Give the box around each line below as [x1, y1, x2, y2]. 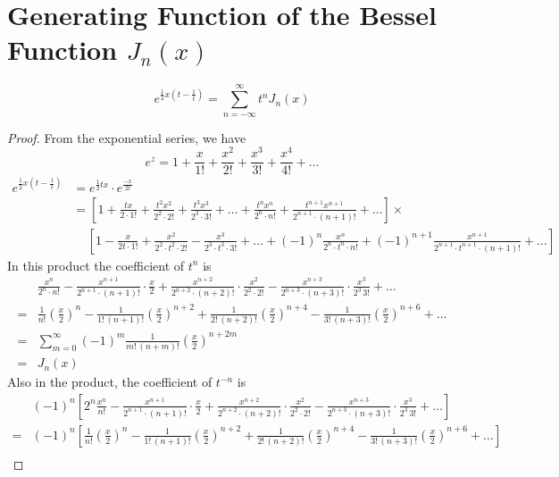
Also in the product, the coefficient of [7, 372, 213, 391]
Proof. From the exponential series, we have [7, 128, 246, 146]
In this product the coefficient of [7, 255, 185, 274]
